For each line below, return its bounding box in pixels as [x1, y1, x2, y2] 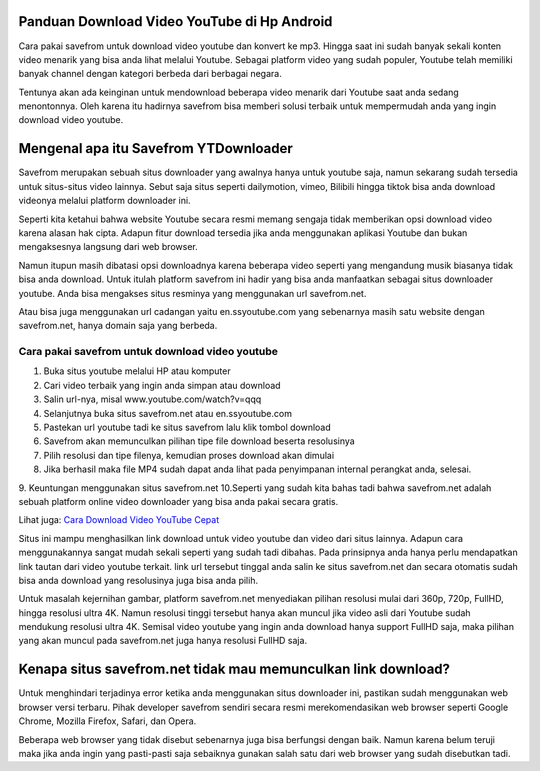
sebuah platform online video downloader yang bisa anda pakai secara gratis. [18, 495, 339, 507]
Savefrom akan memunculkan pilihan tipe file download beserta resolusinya [43, 435, 355, 447]
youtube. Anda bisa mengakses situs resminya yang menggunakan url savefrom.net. [18, 287, 367, 299]
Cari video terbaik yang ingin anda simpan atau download [43, 379, 281, 391]
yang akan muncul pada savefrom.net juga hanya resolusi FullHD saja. [18, 635, 308, 647]
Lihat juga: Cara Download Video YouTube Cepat [18, 514, 220, 526]
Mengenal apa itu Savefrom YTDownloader [18, 140, 294, 157]
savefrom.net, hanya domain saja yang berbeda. [18, 320, 218, 332]
